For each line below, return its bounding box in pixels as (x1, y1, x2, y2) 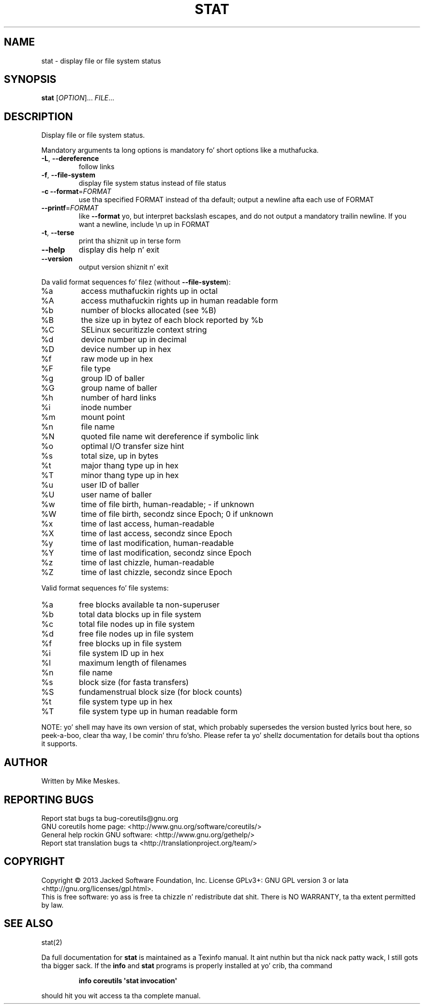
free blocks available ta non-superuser (78, 600, 220, 610)
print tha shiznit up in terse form (78, 237, 181, 245)
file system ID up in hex (78, 648, 164, 658)
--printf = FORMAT (41, 204, 99, 212)
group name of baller (81, 383, 157, 393)
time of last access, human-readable (81, 519, 214, 529)
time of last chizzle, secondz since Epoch (81, 567, 232, 577)
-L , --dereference (41, 154, 99, 163)
